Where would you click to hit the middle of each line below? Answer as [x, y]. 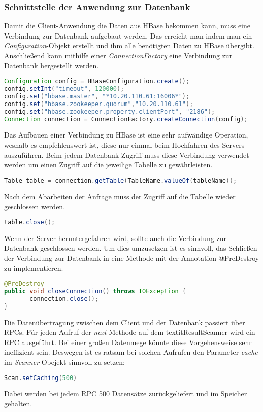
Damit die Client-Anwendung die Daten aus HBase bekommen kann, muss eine [127, 26]
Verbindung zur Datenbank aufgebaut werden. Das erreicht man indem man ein [128, 35]
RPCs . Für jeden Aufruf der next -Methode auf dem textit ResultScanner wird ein [130, 332]
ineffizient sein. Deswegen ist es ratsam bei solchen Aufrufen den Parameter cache [131, 352]
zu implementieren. [34, 268]
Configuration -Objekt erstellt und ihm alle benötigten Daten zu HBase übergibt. [129, 45]
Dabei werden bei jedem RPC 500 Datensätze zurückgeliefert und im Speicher [126, 393]
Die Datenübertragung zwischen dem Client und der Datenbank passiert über [125, 322]
